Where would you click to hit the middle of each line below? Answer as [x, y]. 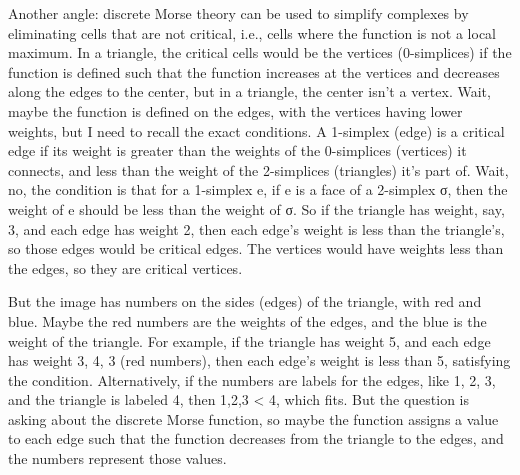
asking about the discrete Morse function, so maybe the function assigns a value [253, 418]
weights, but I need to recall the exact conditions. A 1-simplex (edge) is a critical [256, 130]
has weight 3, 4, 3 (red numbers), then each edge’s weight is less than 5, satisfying [259, 360]
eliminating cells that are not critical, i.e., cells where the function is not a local [252, 32]
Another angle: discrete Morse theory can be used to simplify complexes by [238, 13]
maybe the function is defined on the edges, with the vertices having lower [235, 110]
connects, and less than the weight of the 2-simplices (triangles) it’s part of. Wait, [258, 169]
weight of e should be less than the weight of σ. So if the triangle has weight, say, [256, 208]
